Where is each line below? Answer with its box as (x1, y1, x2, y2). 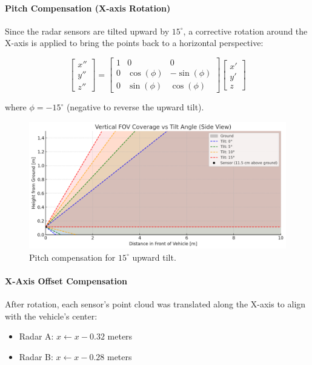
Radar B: (19, 350, 53, 363)
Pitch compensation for (29, 250, 116, 263)
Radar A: (19, 330, 54, 343)
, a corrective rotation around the (183, 24, 308, 37)
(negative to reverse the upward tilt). (66, 101, 204, 113)
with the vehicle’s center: (5, 309, 98, 322)
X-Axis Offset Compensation (5, 274, 127, 287)
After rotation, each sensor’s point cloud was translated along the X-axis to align (5, 298, 306, 310)
